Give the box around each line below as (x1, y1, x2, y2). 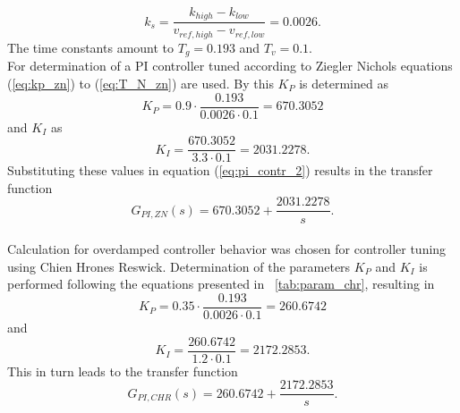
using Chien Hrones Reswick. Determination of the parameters (7, 257, 351, 275)
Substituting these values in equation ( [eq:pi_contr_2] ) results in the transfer (7, 161, 433, 180)
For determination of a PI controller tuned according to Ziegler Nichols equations (7, 56, 453, 75)
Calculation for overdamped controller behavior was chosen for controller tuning (7, 240, 447, 258)
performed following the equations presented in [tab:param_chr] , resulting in (7, 274, 435, 293)
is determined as (299, 73, 388, 92)
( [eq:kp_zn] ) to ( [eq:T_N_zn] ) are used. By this (7, 73, 274, 92)
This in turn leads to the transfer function (7, 361, 238, 380)
